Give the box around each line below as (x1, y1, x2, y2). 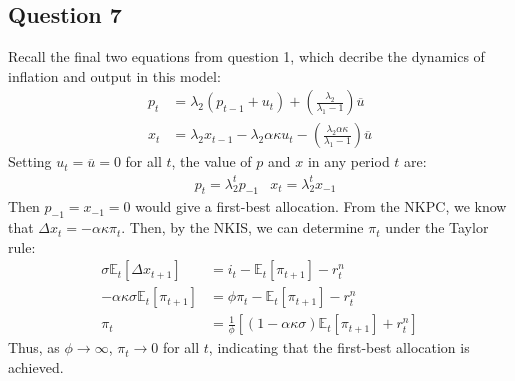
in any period (307, 151, 390, 172)
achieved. (8, 357, 64, 378)
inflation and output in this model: (8, 65, 221, 86)
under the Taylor (385, 217, 489, 238)
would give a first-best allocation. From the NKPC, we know (135, 196, 507, 217)
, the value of (171, 151, 252, 172)
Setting (8, 151, 52, 172)
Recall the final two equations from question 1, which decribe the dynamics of (8, 46, 485, 67)
